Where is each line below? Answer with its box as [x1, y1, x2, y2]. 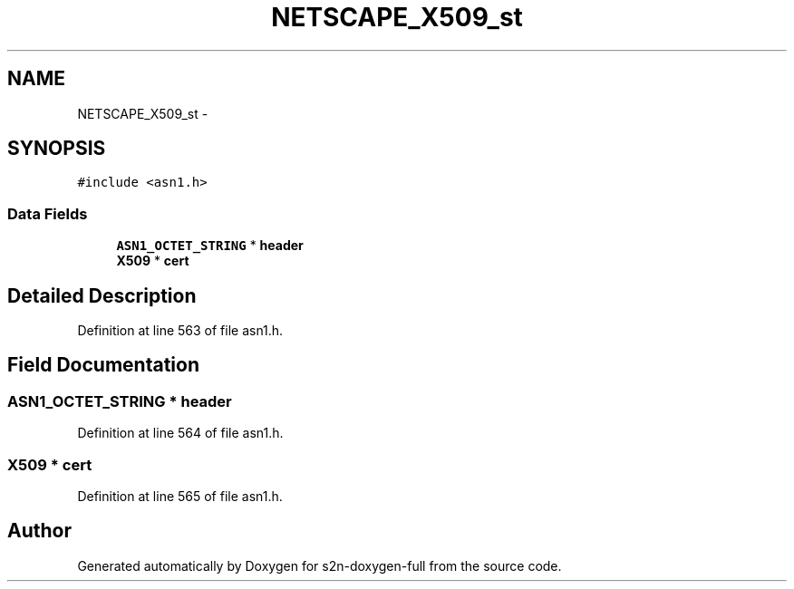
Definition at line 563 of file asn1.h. [77, 323, 284, 339]
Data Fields [7, 204, 88, 223]
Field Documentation [7, 353, 199, 377]
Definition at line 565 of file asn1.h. [77, 488, 283, 504]
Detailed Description [7, 284, 197, 307]
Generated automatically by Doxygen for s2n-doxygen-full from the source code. [77, 557, 562, 574]
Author [7, 519, 72, 543]
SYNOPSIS [7, 137, 106, 160]
